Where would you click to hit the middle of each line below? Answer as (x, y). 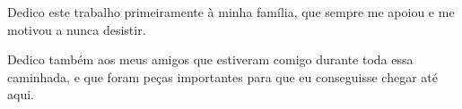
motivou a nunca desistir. (77, 29)
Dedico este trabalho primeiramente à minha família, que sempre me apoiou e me (231, 12)
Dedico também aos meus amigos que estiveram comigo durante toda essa (210, 59)
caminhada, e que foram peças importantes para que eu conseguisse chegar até (222, 76)
